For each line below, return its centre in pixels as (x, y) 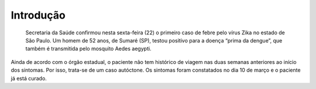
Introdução (38, 15)
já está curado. (29, 78)
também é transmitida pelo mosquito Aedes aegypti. (88, 49)
